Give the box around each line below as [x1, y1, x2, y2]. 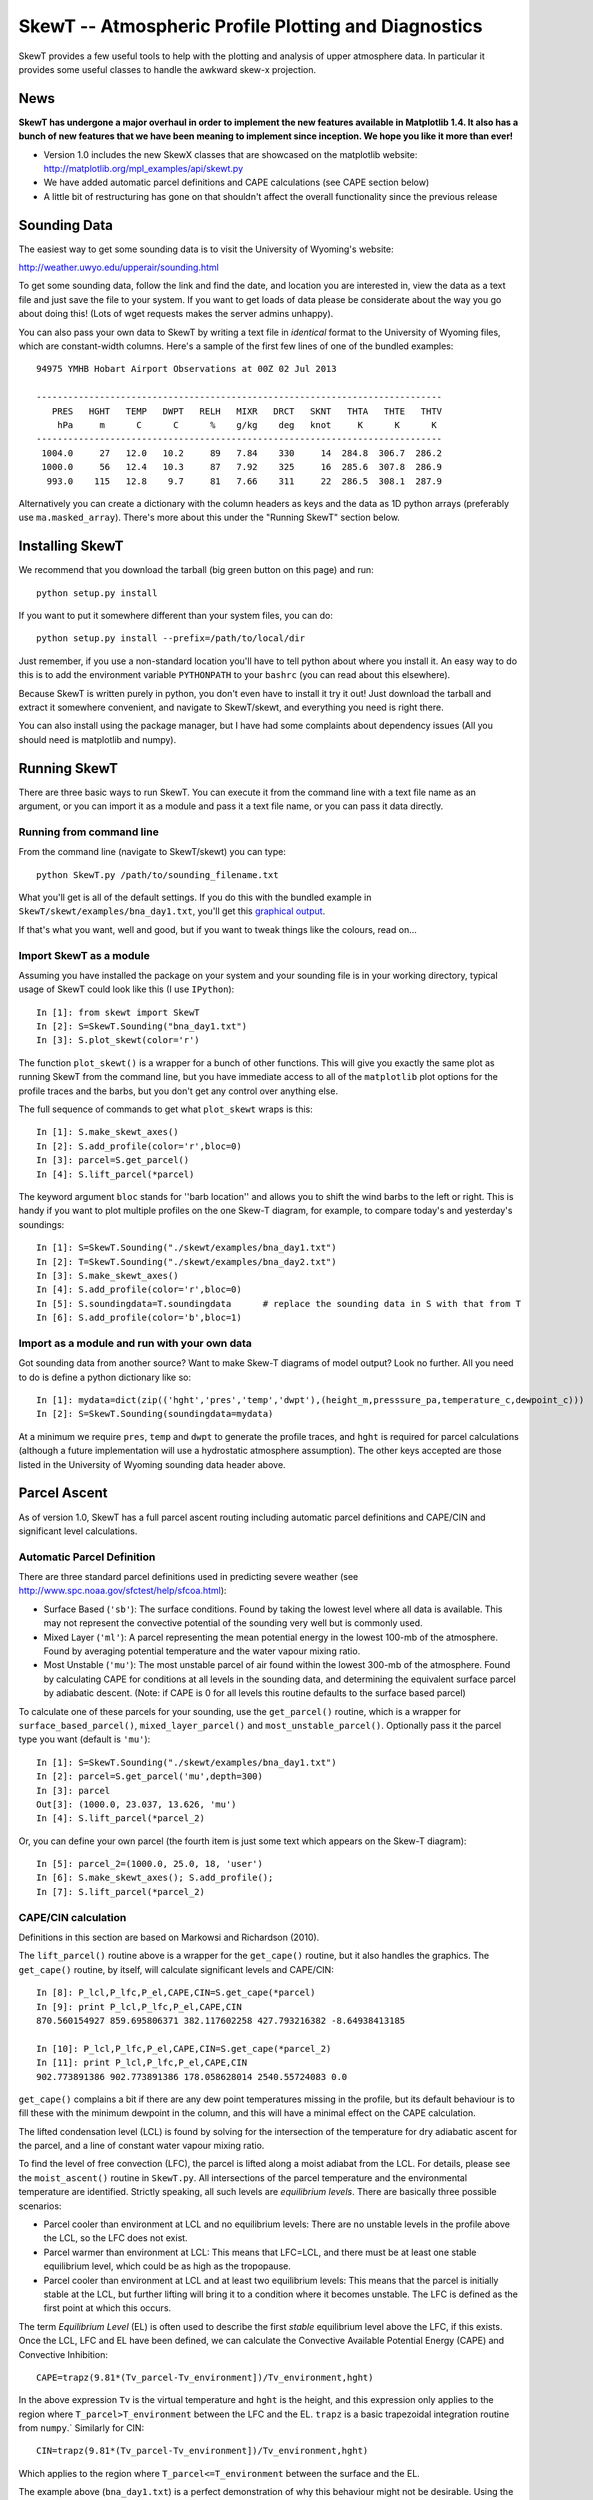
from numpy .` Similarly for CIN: [18, 2422, 145, 2434]
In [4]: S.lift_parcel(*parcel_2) [36, 1813, 205, 1824]
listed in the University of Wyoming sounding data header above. [18, 1458, 286, 1470]
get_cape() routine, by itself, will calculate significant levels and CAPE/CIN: [18, 1963, 334, 1975]
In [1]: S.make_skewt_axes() [36, 1126, 179, 1138]
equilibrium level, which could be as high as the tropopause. [43, 2260, 292, 2272]
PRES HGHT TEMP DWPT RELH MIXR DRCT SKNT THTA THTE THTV [51, 405, 443, 417]
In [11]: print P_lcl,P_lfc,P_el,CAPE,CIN [36, 2057, 248, 2069]
